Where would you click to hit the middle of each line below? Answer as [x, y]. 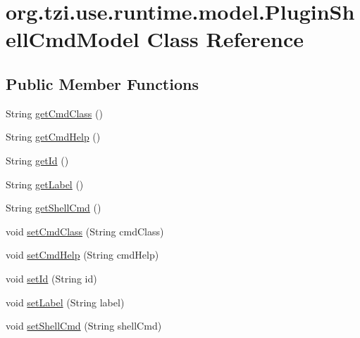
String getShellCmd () [54, 208]
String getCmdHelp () [53, 137]
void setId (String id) [51, 278]
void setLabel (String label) [65, 302]
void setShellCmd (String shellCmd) [84, 326]
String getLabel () [45, 184]
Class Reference [225, 39]
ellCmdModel [73, 39]
